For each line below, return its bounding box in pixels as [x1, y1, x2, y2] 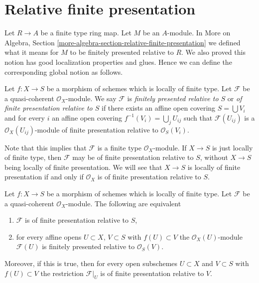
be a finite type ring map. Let [40, 27, 131, 38]
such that [183, 112, 213, 123]
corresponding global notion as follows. [4, 66, 123, 77]
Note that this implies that [4, 142, 87, 152]
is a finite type [97, 142, 142, 152]
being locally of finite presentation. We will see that [4, 161, 162, 172]
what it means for [4, 47, 59, 57]
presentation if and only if [4, 171, 84, 182]
